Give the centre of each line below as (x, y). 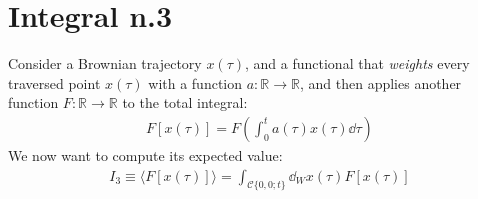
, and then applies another (380, 82)
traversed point (54, 82)
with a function (195, 82)
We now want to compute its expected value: (145, 154)
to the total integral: (185, 102)
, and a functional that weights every (357, 63)
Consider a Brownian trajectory (105, 63)
